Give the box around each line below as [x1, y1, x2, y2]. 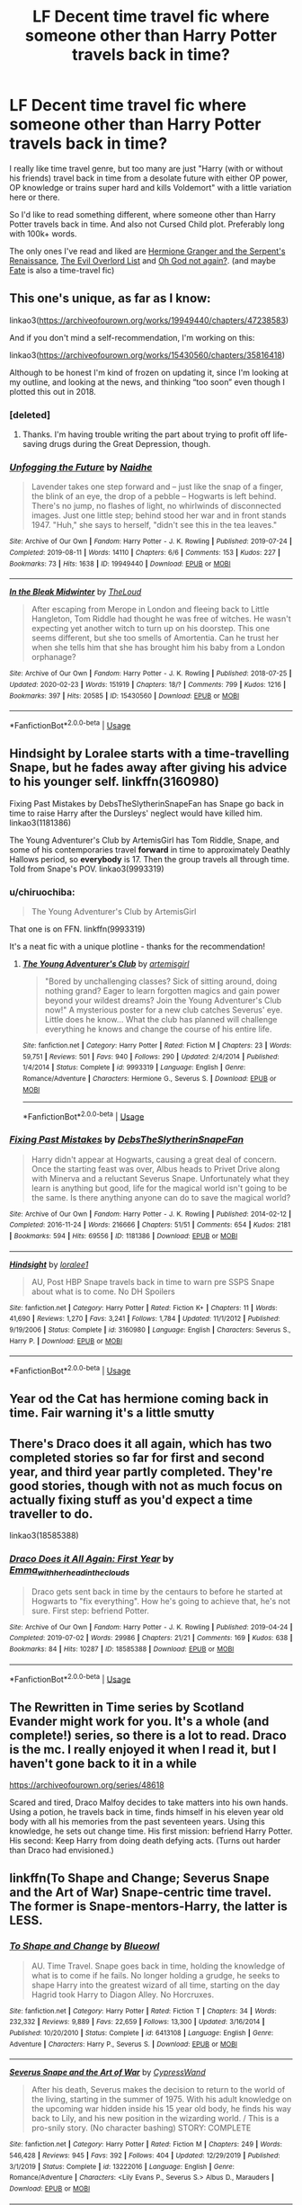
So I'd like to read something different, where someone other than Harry [9, 209, 276, 219]
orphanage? [31, 652, 76, 663]
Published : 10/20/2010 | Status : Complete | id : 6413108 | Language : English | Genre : [9, 2029, 274, 2038]
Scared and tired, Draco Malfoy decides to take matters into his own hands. [9, 1797, 289, 1808]
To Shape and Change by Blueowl [9, 1940, 160, 1952]
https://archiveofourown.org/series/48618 [9, 1780, 164, 1790]
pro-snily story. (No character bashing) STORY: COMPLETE [31, 2122, 252, 2133]
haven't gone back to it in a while [9, 1755, 198, 1771]
